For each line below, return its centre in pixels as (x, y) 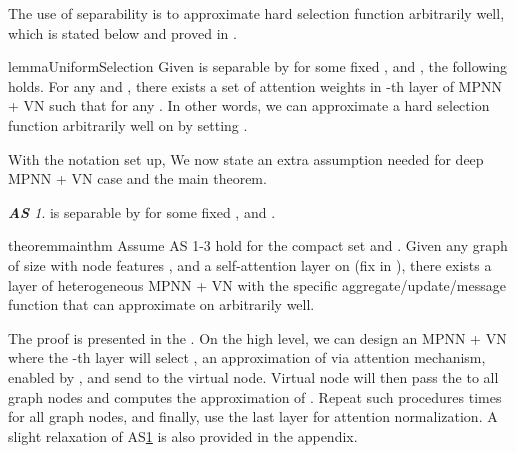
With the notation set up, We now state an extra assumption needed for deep (246, 158)
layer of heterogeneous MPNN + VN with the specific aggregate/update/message (257, 284)
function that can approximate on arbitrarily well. (161, 304)
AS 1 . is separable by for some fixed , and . (142, 211)
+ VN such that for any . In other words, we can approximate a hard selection (249, 105)
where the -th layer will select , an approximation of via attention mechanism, (247, 357)
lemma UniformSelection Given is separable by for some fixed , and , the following (258, 66)
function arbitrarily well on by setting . (128, 124)
